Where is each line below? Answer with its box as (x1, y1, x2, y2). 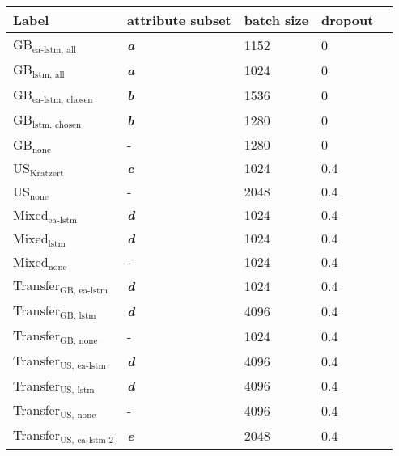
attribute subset (127, 11, 231, 29)
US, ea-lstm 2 (59, 436, 114, 445)
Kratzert (29, 168, 64, 178)
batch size (244, 11, 309, 29)
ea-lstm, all (32, 44, 77, 54)
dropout (321, 11, 374, 29)
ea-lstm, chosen (32, 95, 93, 104)
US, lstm (59, 386, 95, 395)
